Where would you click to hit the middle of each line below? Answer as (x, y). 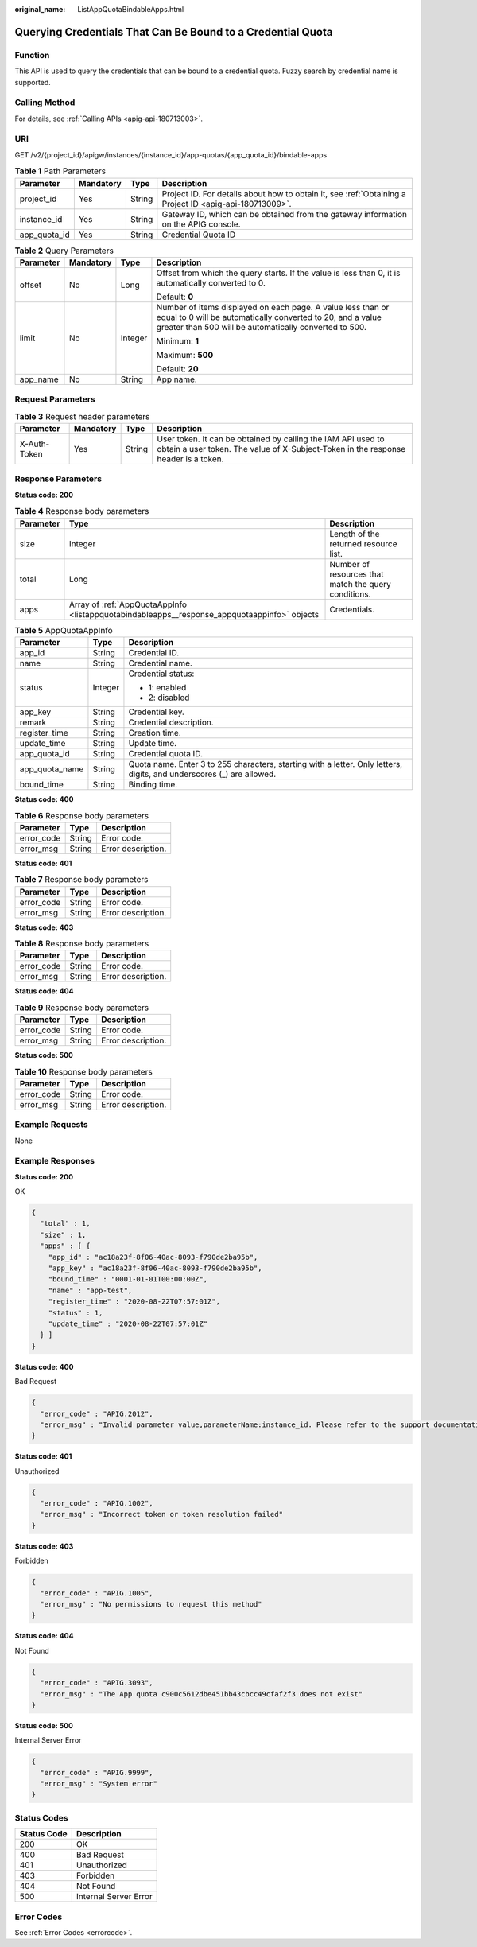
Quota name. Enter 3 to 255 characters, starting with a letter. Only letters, (266, 764)
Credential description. (171, 722)
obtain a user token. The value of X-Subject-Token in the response (281, 449)
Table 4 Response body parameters (82, 511)
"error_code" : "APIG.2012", (97, 1413)
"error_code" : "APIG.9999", (97, 1772)
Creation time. (155, 733)
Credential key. (156, 712)
